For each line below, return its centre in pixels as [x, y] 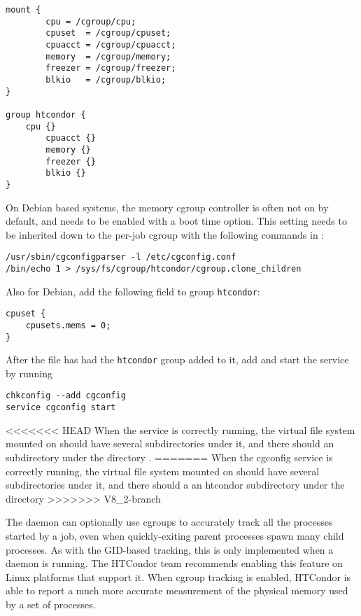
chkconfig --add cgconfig [66, 396]
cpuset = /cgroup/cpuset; [108, 33]
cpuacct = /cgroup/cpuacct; [111, 44]
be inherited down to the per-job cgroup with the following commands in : [165, 234]
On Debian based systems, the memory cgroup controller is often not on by [167, 207]
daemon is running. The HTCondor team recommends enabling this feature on [174, 563]
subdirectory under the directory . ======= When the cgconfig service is [169, 457]
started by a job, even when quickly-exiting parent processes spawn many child [175, 535]
